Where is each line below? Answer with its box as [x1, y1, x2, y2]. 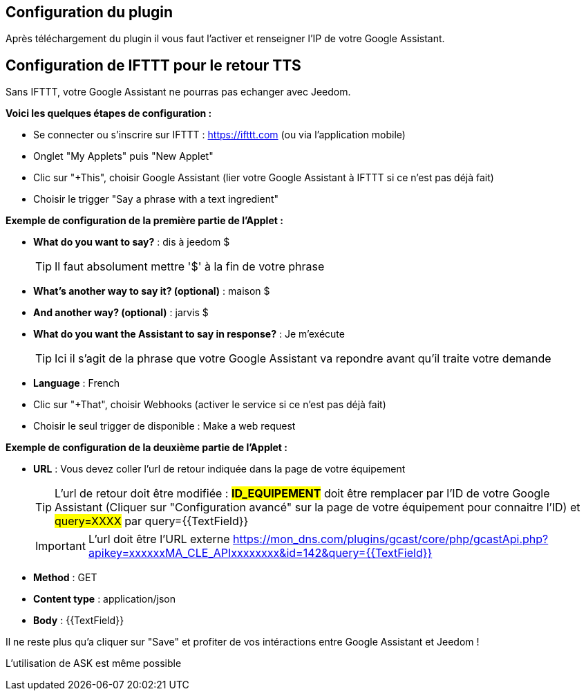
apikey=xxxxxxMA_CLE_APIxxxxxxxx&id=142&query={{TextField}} [88, 546, 433, 560]
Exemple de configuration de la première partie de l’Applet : [6, 214, 283, 227]
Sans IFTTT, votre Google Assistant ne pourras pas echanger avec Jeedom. [6, 86, 351, 98]
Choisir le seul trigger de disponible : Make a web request [33, 420, 296, 432]
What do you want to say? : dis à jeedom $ [33, 236, 230, 248]
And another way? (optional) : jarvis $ [33, 306, 209, 319]
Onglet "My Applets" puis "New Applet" [33, 150, 214, 163]
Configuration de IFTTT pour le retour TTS [6, 56, 301, 74]
